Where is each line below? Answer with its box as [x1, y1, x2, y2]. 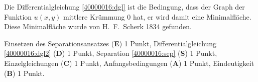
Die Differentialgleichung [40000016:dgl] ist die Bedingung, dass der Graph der [4, 2, 245, 12]
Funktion [4, 11, 32, 22]
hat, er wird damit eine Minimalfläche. [133, 11, 251, 22]
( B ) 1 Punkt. [4, 67, 45, 78]
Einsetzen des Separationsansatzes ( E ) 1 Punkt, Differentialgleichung [4, 38, 217, 48]
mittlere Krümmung [63, 11, 125, 22]
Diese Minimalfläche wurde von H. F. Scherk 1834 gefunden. [4, 21, 192, 32]
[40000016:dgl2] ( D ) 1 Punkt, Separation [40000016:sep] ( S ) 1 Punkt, [4, 48, 217, 58]
